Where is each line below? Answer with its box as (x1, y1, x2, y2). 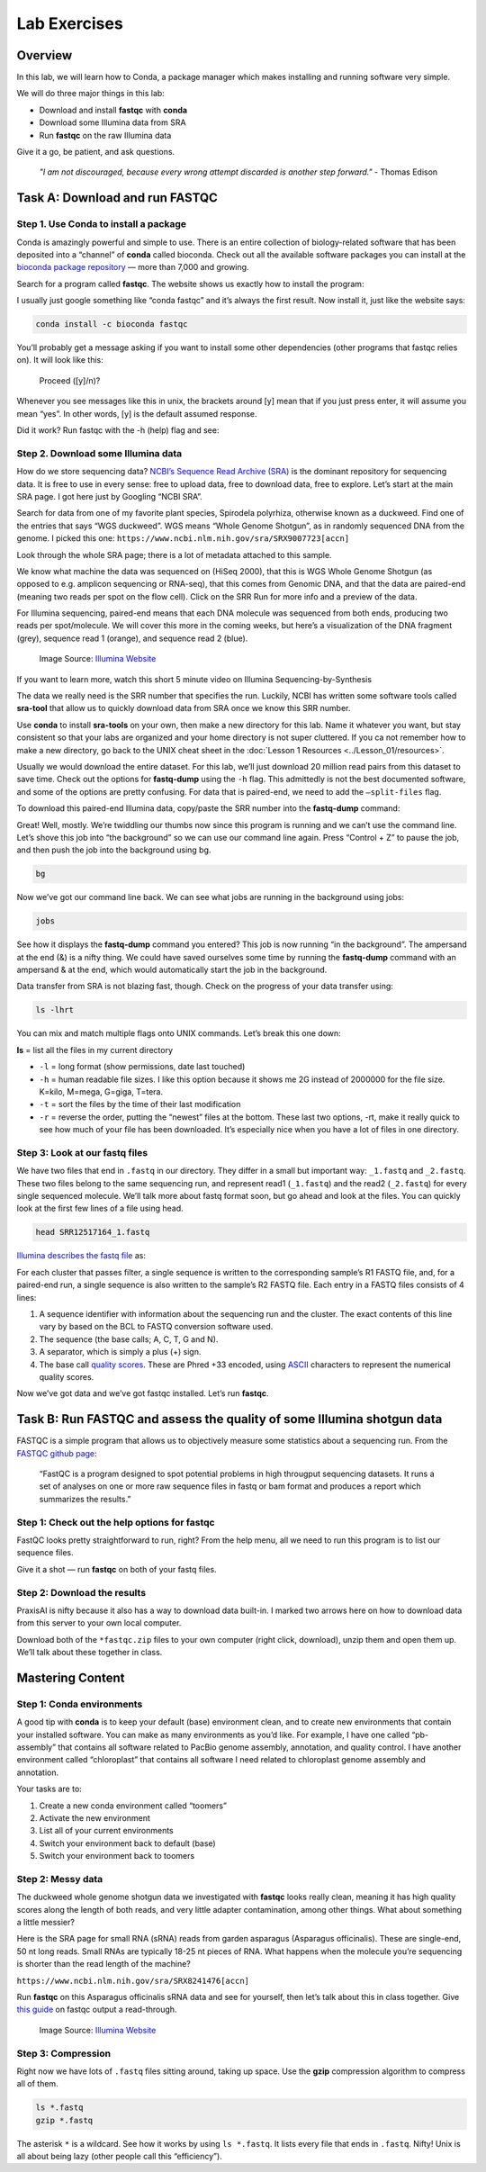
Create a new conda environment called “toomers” (39, 1800, 227, 1811)
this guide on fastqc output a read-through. (16, 2004, 177, 2015)
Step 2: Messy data (16, 1872, 103, 1885)
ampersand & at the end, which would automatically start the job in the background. (16, 964, 328, 976)
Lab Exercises (16, 14, 123, 33)
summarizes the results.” (39, 1493, 131, 1504)
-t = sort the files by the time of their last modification (39, 1099, 241, 1110)
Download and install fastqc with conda (39, 104, 188, 115)
